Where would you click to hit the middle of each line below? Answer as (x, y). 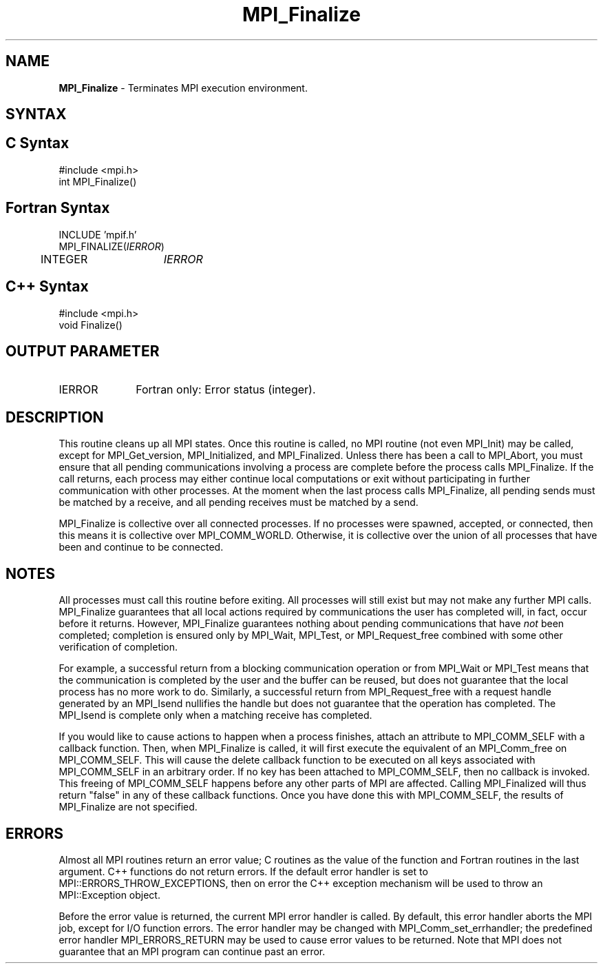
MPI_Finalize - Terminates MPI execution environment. (183, 88)
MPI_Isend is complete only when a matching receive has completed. (215, 715)
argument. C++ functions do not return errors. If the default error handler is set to (243, 871)
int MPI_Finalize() (98, 181)
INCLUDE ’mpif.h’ (98, 234)
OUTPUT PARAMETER (83, 351)
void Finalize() (91, 325)
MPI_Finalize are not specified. (128, 807)
